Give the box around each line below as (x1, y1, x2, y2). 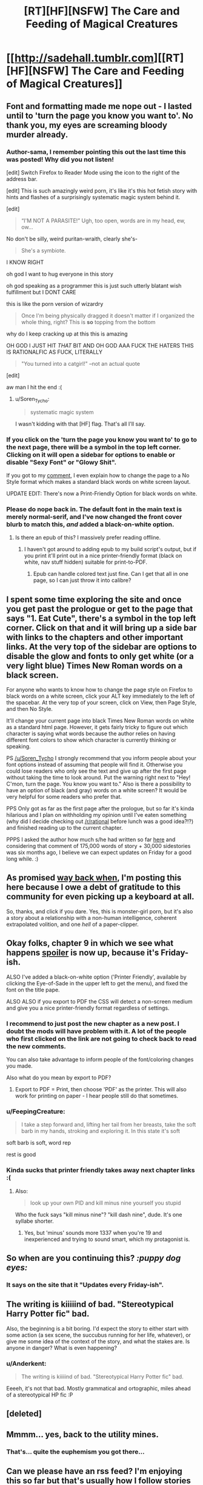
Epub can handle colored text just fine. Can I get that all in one (33, 571, 189, 578)
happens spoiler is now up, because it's (6, 948, 159, 958)
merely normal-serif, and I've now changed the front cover (6, 512, 182, 521)
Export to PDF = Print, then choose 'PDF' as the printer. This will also (15, 1086, 187, 1093)
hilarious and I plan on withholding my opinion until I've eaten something (6, 812, 187, 819)
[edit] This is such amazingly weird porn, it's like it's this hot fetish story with (6, 187, 198, 194)
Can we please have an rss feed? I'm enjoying (6, 1466, 183, 1477)
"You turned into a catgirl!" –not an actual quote (21, 360, 141, 367)
